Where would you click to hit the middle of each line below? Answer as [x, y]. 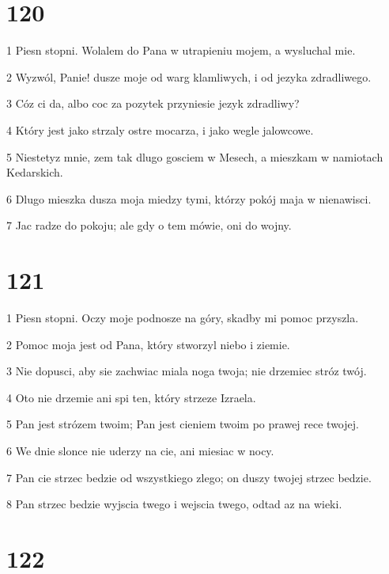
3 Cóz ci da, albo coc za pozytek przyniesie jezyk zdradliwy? [153, 103]
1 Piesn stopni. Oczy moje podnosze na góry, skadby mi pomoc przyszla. [183, 317]
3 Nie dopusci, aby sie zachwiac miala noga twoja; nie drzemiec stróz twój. [187, 371]
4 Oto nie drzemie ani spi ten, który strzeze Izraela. [131, 397]
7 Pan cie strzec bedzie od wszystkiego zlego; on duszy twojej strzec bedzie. [189, 477]
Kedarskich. [35, 172]
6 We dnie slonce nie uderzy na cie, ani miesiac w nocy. [140, 450]
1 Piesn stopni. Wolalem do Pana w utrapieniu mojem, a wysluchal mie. [181, 50]
